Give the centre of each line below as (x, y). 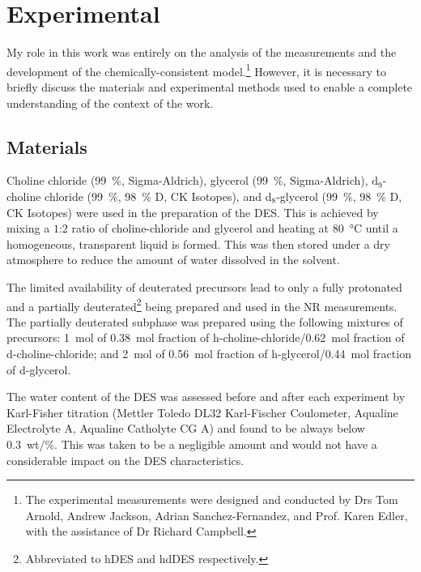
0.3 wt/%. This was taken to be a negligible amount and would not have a (192, 444)
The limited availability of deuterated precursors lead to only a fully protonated (204, 286)
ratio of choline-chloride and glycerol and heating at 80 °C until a (235, 228)
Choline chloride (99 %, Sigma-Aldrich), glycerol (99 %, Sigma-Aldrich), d (193, 180)
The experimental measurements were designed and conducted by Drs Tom (212, 499)
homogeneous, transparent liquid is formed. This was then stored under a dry (199, 243)
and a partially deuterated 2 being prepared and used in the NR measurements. (202, 305)
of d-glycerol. (39, 369)
